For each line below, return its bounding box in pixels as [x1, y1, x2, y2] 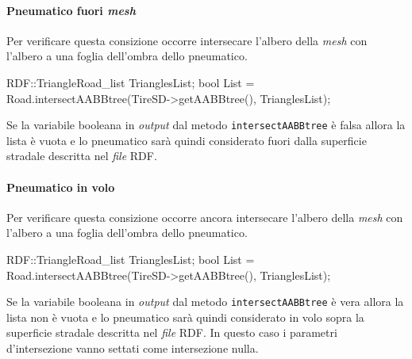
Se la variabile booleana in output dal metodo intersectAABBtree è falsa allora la [6, 116, 406, 133]
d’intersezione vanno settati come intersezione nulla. [6, 340, 259, 357]
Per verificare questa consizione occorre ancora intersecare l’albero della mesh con [6, 208, 403, 225]
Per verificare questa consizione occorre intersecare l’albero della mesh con [6, 32, 368, 48]
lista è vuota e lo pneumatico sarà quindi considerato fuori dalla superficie [6, 132, 367, 148]
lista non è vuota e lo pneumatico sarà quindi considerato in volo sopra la [6, 308, 364, 325]
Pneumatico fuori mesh [6, 2, 136, 18]
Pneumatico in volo [6, 178, 115, 195]
